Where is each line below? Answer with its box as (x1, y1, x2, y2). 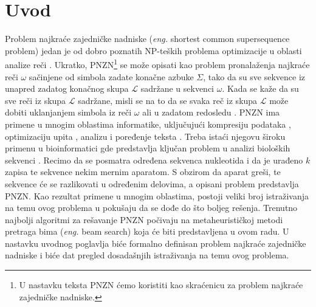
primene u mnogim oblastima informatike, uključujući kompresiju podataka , (5, 117, 291, 130)
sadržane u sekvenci (140, 82, 214, 95)
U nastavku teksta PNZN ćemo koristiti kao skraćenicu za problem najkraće (19, 278, 303, 291)
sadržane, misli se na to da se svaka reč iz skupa (78, 94, 258, 106)
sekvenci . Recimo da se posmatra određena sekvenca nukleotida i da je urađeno (5, 153, 303, 166)
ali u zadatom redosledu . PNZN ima (142, 106, 280, 119)
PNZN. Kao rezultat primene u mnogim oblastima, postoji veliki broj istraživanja (5, 189, 309, 202)
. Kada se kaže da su (222, 82, 299, 95)
